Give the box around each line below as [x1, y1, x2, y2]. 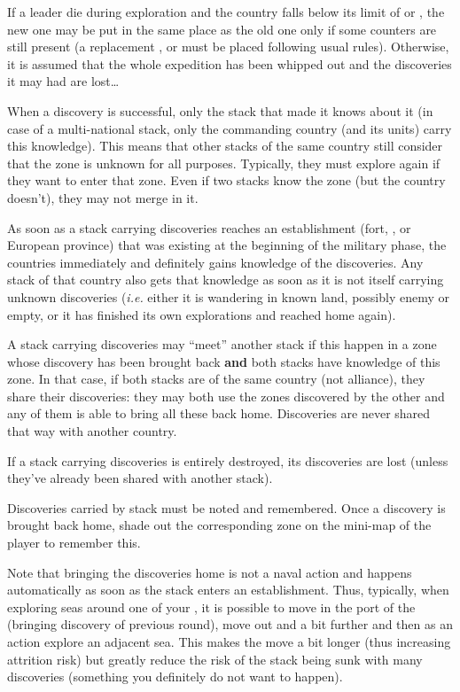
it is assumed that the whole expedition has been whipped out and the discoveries [7, 54, 452, 73]
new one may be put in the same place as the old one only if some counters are [7, 19, 437, 38]
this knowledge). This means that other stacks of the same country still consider [7, 136, 443, 155]
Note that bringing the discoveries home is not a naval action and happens [7, 563, 412, 581]
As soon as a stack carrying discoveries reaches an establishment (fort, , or [7, 218, 411, 237]
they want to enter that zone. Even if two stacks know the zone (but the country [7, 171, 446, 190]
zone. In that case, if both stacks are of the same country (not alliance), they [7, 369, 425, 388]
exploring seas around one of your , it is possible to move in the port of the [7, 597, 416, 616]
